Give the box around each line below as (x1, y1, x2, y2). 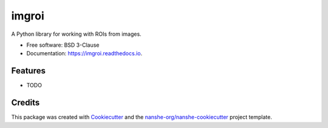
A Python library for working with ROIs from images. (11, 30, 142, 38)
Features (11, 66, 46, 76)
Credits (11, 98, 40, 108)
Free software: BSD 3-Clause (26, 41, 100, 49)
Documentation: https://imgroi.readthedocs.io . (26, 50, 143, 57)
